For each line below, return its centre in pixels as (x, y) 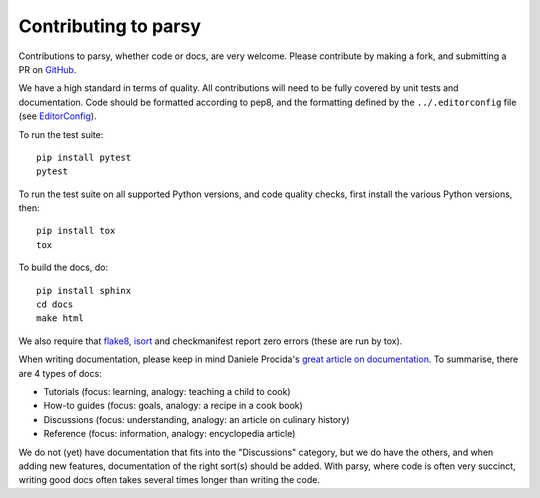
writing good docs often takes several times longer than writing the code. (169, 480)
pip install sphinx (84, 290)
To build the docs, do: (63, 267)
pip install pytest (84, 157)
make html (60, 318)
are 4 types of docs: (60, 373)
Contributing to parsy (110, 26)
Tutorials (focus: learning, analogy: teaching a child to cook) (167, 391)
